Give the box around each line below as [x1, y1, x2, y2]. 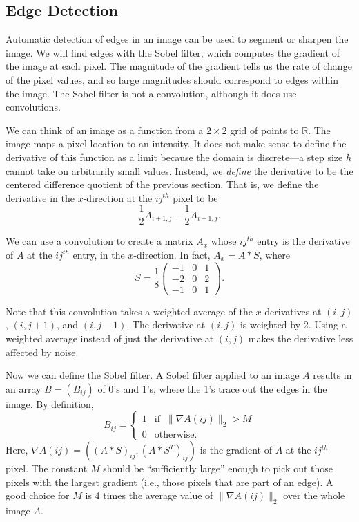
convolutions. [6, 100, 61, 114]
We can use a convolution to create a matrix [6, 234, 193, 248]
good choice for [6, 488, 70, 503]
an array [6, 381, 41, 395]
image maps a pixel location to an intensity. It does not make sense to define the [6, 136, 347, 151]
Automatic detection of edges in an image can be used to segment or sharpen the [6, 32, 349, 46]
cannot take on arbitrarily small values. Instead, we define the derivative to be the [6, 163, 353, 178]
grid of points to [230, 122, 299, 137]
